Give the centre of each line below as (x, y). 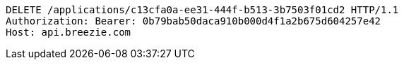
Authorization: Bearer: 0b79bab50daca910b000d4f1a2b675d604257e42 (194, 21)
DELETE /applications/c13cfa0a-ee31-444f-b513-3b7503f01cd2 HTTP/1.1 (202, 10)
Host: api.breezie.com (69, 32)
